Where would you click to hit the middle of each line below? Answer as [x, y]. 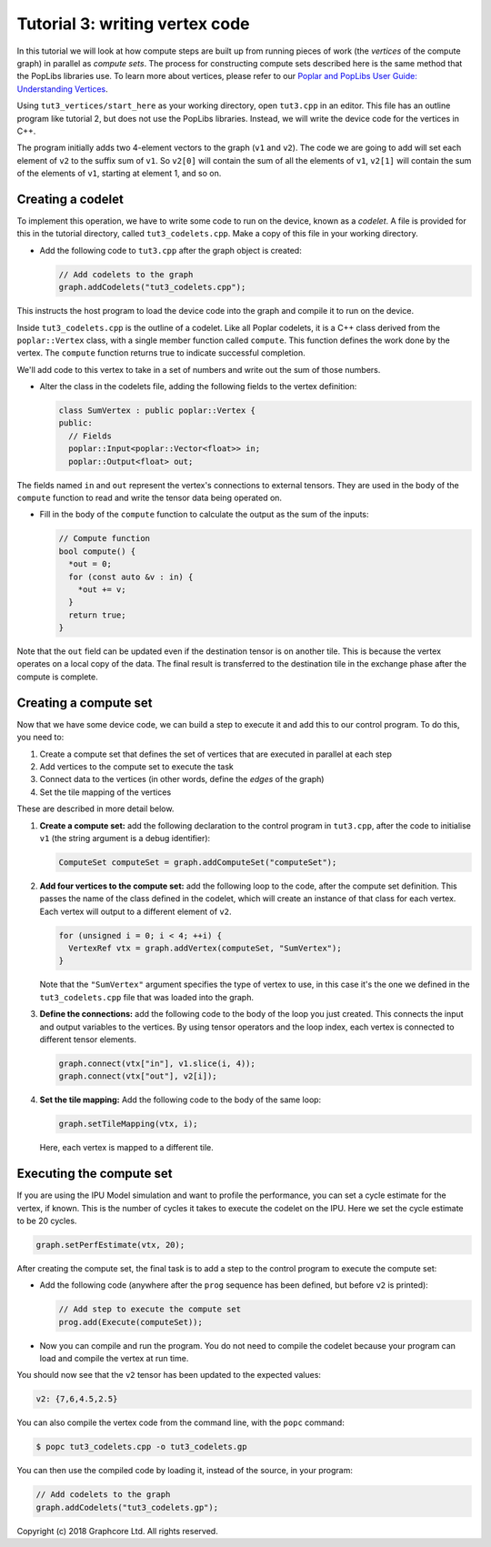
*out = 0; [90, 564]
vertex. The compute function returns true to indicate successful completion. [161, 353]
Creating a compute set [85, 703]
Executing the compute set [95, 1174]
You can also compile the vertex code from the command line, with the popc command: [180, 1422]
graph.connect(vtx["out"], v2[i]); [138, 1076]
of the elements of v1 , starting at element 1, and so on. [119, 174]
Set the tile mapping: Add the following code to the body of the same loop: [180, 1100]
